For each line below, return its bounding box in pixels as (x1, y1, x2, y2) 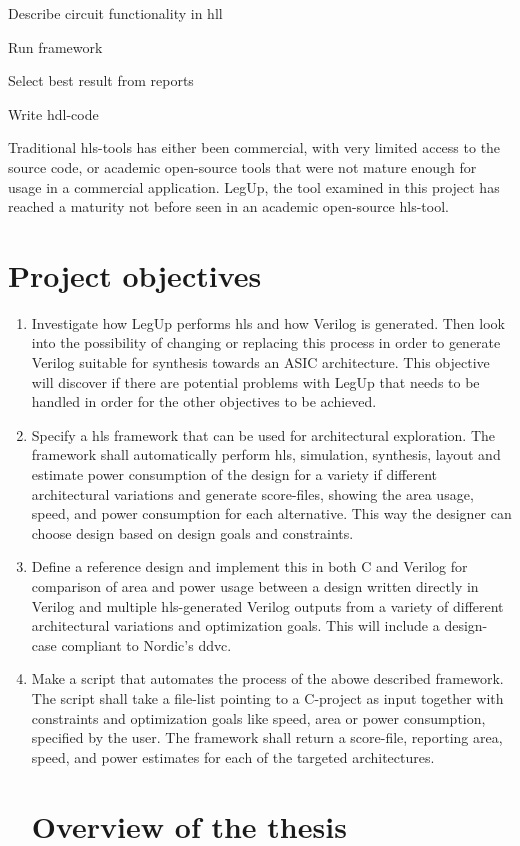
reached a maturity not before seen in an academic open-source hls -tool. (8, 196, 449, 217)
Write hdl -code (8, 103, 99, 124)
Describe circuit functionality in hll (8, 3, 223, 23)
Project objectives (8, 254, 262, 295)
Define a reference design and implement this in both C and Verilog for (31, 556, 468, 577)
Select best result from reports (8, 70, 194, 91)
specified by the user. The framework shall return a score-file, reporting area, (31, 727, 503, 748)
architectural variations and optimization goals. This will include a (31, 615, 440, 636)
